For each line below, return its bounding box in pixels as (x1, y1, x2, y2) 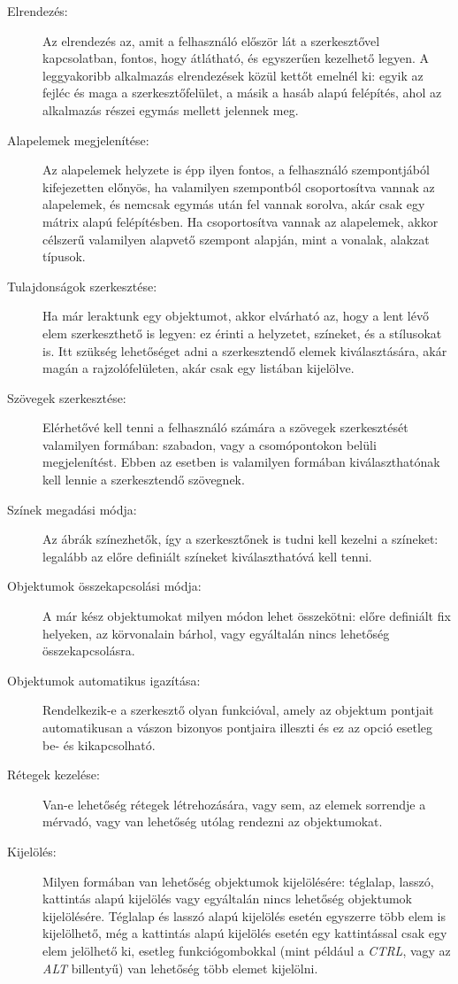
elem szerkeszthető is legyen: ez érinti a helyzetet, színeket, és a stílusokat (42, 323, 442, 342)
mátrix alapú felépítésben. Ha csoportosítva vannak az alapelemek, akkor (42, 212, 439, 230)
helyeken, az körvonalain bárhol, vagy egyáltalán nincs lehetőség (42, 624, 390, 642)
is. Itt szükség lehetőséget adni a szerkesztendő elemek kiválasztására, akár (42, 341, 447, 360)
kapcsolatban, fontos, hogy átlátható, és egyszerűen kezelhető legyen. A (42, 49, 430, 67)
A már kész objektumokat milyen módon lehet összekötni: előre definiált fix (42, 607, 451, 625)
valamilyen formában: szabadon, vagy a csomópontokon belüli (42, 435, 377, 453)
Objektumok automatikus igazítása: (7, 670, 201, 689)
